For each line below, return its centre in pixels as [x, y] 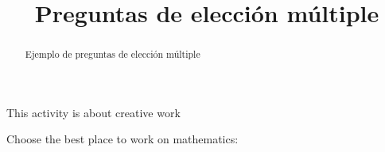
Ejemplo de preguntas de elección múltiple [113, 54]
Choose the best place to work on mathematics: [122, 139]
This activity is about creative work [93, 112]
